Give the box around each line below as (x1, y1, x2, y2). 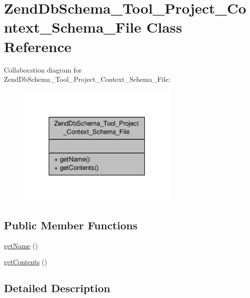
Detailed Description (4, 280, 111, 296)
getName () (4, 240, 38, 250)
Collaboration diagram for (4, 64, 82, 74)
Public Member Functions (4, 217, 137, 232)
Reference (4, 36, 72, 56)
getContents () (4, 257, 47, 267)
